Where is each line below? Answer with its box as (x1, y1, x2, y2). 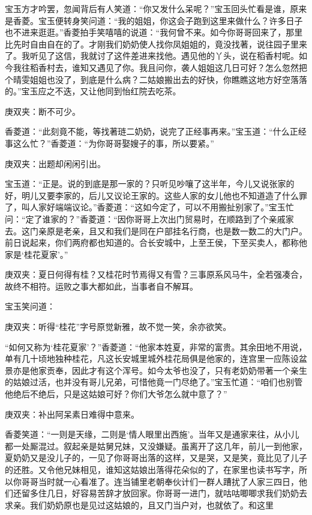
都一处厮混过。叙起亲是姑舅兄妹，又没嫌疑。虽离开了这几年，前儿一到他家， (5, 439, 307, 452)
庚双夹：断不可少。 (5, 105, 80, 117)
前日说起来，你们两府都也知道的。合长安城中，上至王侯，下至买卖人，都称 (5, 236, 299, 249)
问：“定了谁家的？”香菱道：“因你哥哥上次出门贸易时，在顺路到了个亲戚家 (5, 212, 294, 225)
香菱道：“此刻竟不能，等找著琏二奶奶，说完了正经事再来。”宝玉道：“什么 (5, 125, 290, 138)
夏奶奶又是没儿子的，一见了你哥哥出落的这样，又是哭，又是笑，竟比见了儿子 (5, 451, 307, 464)
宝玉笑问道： (5, 300, 55, 312)
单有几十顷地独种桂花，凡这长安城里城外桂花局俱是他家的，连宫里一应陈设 (5, 352, 299, 365)
